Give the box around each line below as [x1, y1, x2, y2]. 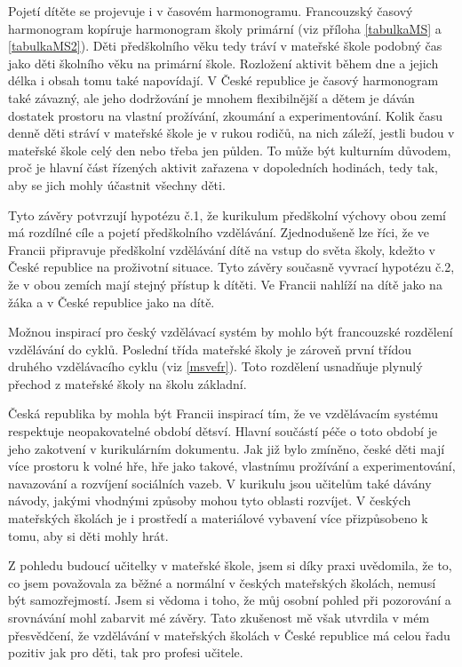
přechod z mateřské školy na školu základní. [8, 374, 247, 393]
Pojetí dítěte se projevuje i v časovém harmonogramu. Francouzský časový [8, 2, 413, 20]
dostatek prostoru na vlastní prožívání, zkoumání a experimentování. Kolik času [8, 106, 442, 124]
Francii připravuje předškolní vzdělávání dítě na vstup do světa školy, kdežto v [8, 240, 435, 258]
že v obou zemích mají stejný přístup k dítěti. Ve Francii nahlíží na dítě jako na [8, 274, 442, 293]
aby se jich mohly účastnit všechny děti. [8, 175, 226, 194]
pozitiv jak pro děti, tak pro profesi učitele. [8, 643, 243, 662]
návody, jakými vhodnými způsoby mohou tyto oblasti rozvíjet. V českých [8, 491, 411, 510]
